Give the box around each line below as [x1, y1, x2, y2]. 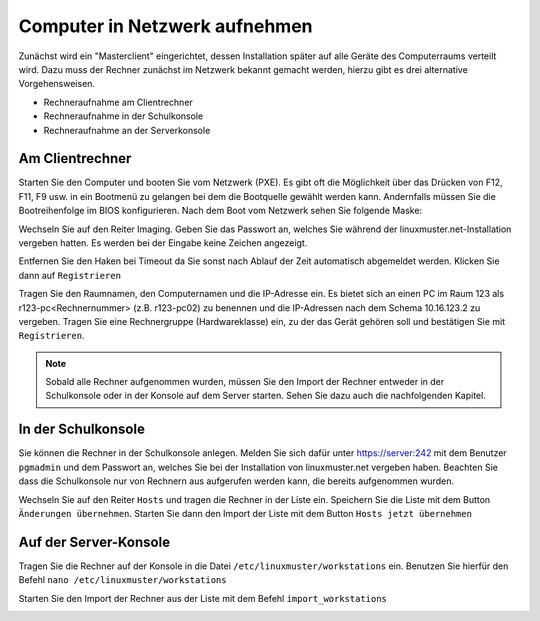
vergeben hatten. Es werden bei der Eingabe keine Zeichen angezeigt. [18, 236, 308, 249]
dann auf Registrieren [18, 269, 122, 281]
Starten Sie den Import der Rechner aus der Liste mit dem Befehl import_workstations [18, 592, 387, 604]
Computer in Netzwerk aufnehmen [18, 15, 314, 37]
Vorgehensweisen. [18, 78, 95, 90]
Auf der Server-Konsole [18, 533, 170, 550]
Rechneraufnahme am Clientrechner [43, 96, 194, 108]
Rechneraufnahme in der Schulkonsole [43, 110, 204, 122]
